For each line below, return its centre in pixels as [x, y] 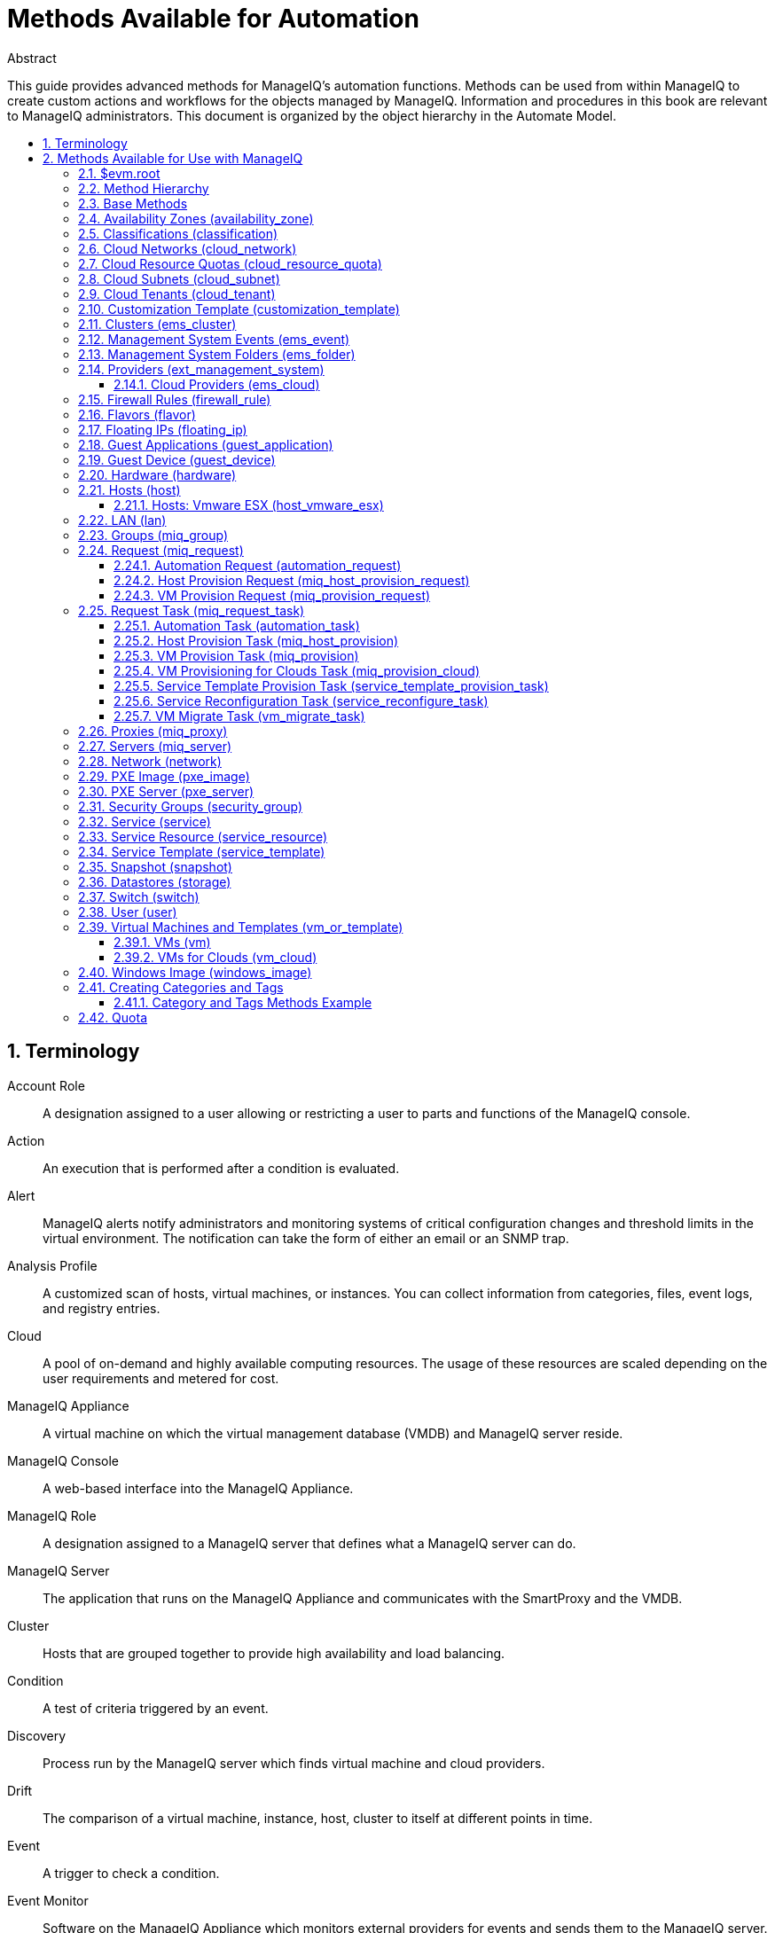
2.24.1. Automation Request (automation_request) [258, 565]
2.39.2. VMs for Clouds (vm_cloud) [215, 957]
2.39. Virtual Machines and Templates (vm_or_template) [241, 927]
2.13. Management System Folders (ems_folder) [217, 354]
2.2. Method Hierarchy [144, 188]
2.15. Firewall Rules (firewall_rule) [175, 399]
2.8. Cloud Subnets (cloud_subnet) [179, 278]
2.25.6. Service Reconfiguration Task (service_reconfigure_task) [301, 700]
